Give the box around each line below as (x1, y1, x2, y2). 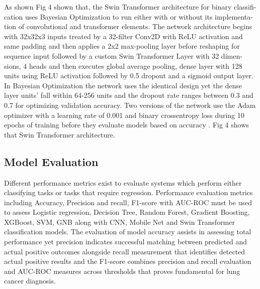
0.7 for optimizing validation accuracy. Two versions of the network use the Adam (4, 99, 256, 110)
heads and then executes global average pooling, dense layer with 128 (29, 60, 242, 71)
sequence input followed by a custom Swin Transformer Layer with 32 (4, 50, 219, 61)
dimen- (221, 50, 242, 61)
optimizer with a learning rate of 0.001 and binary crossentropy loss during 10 (4, 109, 244, 120)
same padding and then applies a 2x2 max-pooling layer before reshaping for (4, 41, 240, 51)
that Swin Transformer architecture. (4, 129, 115, 139)
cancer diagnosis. (4, 275, 56, 286)
